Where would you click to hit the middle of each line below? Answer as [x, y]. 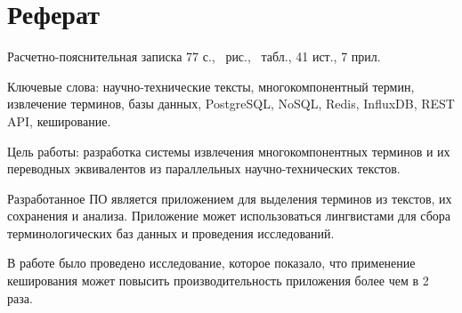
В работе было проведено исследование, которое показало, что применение [211, 263]
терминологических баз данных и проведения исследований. [171, 233]
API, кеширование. [59, 120]
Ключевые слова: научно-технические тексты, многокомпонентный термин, [211, 86]
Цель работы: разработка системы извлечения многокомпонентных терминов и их [229, 151]
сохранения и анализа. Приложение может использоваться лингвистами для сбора [229, 216]
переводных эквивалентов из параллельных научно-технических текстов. [204, 169]
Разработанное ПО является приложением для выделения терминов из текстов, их [230, 198]
